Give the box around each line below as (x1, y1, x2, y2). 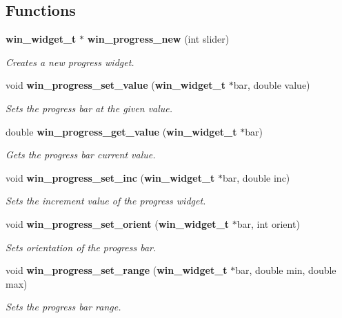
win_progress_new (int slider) (87, 32, 230, 46)
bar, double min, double (235, 263, 336, 277)
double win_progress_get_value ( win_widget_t (6, 124, 237, 138)
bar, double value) (233, 78, 310, 92)
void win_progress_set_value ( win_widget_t (6, 78, 225, 92)
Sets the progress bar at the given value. (6, 100, 173, 115)
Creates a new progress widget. (6, 54, 134, 69)
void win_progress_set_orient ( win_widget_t (6, 216, 230, 231)
